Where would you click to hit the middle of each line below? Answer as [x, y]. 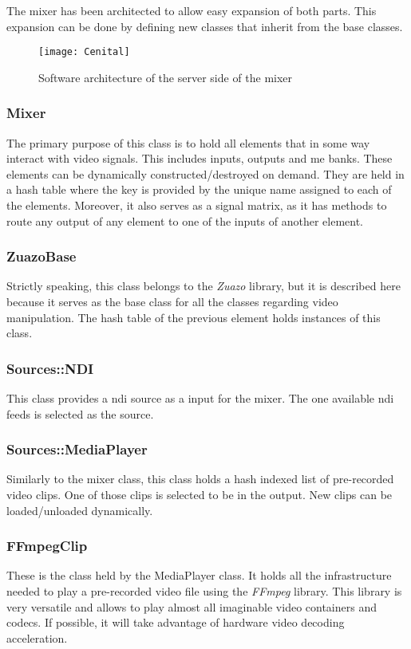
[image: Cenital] [84, 52]
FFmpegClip [47, 546]
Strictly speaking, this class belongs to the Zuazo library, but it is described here [204, 286]
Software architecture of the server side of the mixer [166, 77]
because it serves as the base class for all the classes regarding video [172, 302]
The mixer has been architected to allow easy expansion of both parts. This [192, 10]
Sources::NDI [50, 368]
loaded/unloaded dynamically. [80, 510]
